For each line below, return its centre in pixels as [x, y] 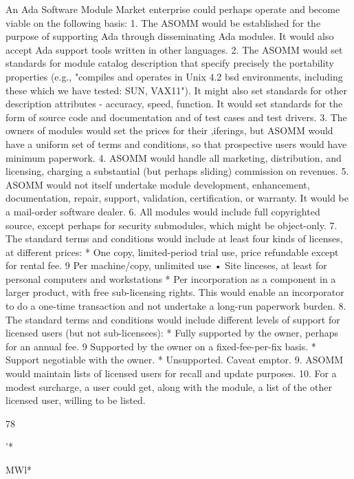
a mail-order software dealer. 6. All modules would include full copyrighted [163, 211]
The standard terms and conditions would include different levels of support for [173, 319]
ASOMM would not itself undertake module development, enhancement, [158, 184]
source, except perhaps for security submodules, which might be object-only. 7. [172, 225]
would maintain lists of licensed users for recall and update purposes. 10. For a [171, 373]
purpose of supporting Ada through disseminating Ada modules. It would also [170, 36]
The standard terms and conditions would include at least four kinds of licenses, [174, 238]
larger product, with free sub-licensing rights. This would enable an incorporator [175, 292]
